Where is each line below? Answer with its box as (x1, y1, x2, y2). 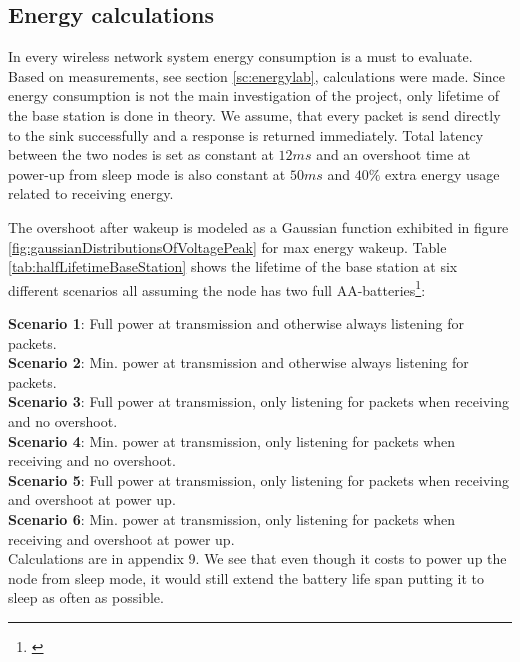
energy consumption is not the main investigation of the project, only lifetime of (8, 85, 500, 106)
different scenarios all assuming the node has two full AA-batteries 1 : (8, 276, 426, 300)
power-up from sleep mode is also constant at (8, 163, 286, 184)
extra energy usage (385, 163, 500, 184)
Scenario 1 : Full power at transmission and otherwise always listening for (8, 312, 464, 333)
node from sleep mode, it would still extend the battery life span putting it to (8, 567, 484, 588)
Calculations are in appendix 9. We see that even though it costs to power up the (8, 548, 507, 569)
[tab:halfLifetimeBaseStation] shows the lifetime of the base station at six (8, 256, 458, 277)
